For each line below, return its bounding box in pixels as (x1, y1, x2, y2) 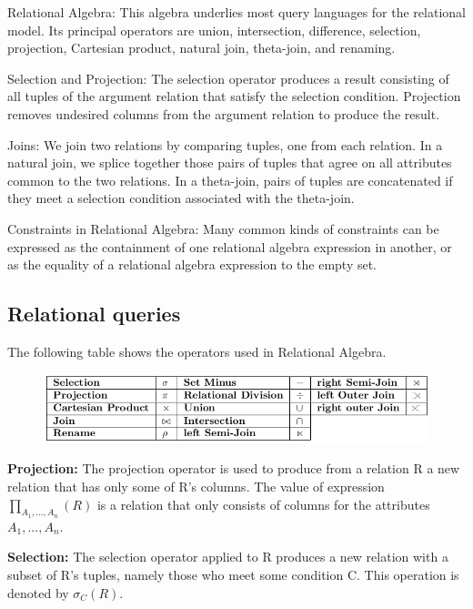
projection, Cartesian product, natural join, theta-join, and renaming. (7, 38, 396, 57)
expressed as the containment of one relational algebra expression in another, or (7, 237, 452, 256)
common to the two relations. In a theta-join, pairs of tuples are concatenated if (7, 170, 453, 189)
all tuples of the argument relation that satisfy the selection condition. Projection (7, 86, 461, 106)
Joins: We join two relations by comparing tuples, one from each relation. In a (7, 135, 443, 154)
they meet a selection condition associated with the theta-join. (7, 188, 355, 208)
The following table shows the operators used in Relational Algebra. (7, 341, 387, 360)
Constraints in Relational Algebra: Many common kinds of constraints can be (7, 218, 439, 238)
